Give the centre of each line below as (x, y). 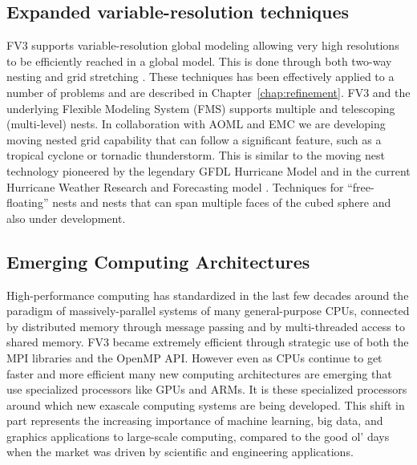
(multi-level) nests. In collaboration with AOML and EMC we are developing (196, 124)
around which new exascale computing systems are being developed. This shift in (206, 404)
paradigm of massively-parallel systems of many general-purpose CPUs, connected (208, 311)
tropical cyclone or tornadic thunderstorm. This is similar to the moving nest (196, 155)
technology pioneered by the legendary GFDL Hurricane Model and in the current (208, 170)
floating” (28, 202)
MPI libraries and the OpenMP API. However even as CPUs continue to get (194, 357)
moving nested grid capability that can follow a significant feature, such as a (194, 139)
